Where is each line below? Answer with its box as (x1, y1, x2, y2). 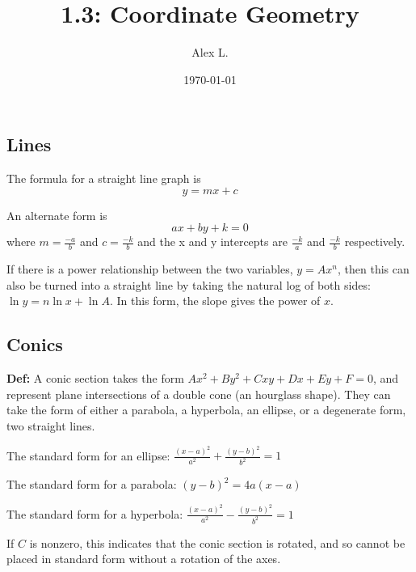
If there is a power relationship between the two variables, (6, 261, 293, 278)
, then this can (338, 261, 410, 278)
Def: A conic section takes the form (6, 370, 184, 387)
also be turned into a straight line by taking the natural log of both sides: (6, 276, 371, 293)
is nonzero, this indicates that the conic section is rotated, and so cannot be (29, 534, 405, 551)
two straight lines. (6, 417, 95, 434)
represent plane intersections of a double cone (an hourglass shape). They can (6, 385, 391, 402)
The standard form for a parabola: (6, 476, 177, 493)
